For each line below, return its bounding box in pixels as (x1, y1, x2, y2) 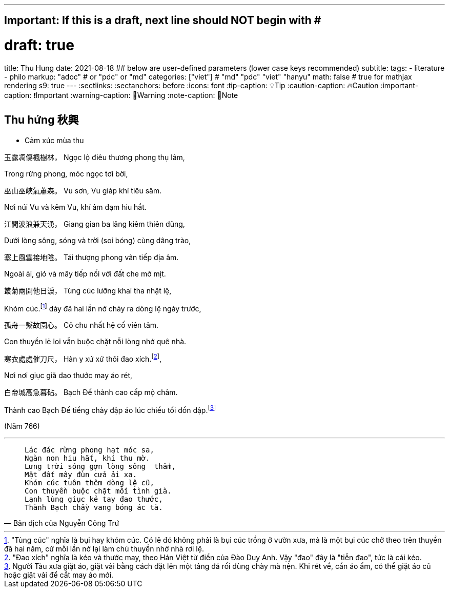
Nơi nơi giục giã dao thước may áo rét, (4, 371, 132, 380)
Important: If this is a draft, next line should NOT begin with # (4, 14, 321, 27)
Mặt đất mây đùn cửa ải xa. (25, 470, 137, 479)
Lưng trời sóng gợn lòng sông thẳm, (25, 462, 176, 470)
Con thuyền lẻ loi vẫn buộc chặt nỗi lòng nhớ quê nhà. (4, 337, 187, 346)
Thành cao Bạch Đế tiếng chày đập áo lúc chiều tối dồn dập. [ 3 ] (4, 404, 216, 415)
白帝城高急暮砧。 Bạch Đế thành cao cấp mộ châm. (4, 388, 178, 397)
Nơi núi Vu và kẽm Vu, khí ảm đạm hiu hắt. (4, 202, 147, 211)
